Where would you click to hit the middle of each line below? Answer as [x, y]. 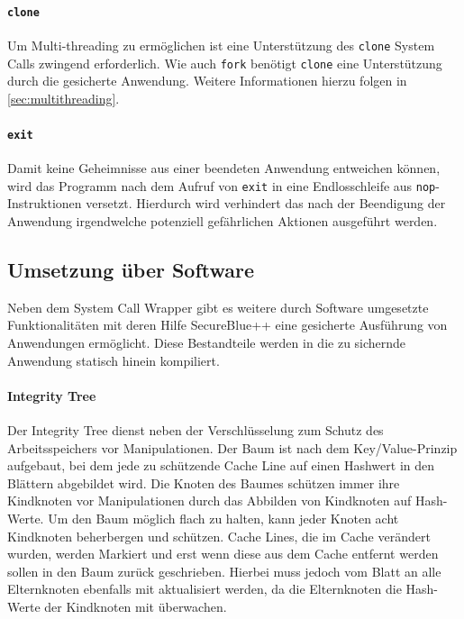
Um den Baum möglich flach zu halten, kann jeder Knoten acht [223, 518]
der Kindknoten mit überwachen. [136, 606]
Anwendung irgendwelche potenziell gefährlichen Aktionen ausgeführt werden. [223, 221]
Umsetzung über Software [131, 270]
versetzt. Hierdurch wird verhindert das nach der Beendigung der [266, 203]
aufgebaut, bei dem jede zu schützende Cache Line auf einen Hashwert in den [221, 465]
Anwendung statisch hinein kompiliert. [114, 360]
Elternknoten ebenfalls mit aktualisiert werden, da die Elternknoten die [205, 589]
